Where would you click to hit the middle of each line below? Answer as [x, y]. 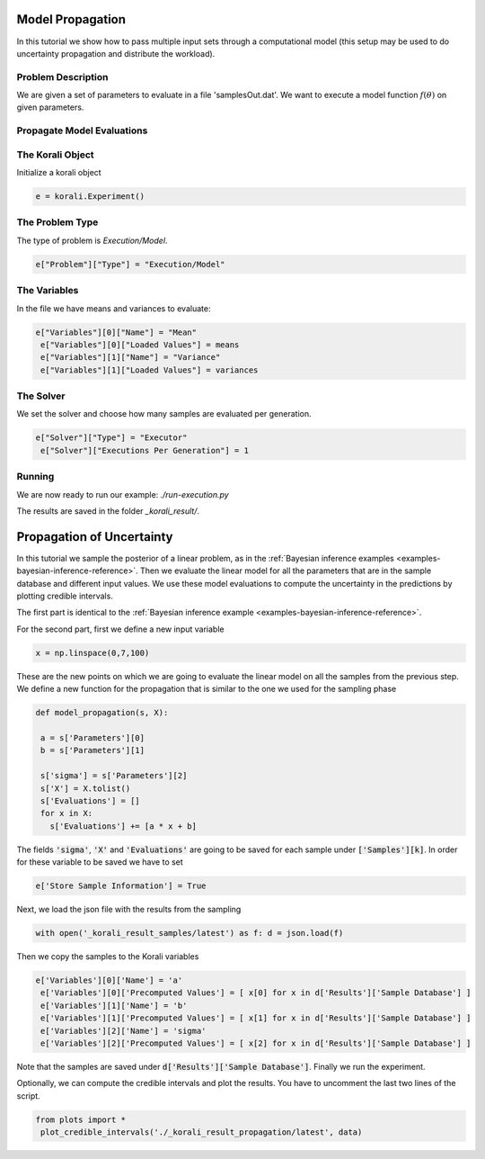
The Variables [48, 291]
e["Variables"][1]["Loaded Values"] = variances [150, 370]
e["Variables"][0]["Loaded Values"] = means [140, 345]
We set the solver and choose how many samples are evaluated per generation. [164, 414]
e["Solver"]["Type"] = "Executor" [111, 438]
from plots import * [80, 1119]
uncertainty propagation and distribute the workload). [116, 53]
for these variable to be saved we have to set [100, 862]
